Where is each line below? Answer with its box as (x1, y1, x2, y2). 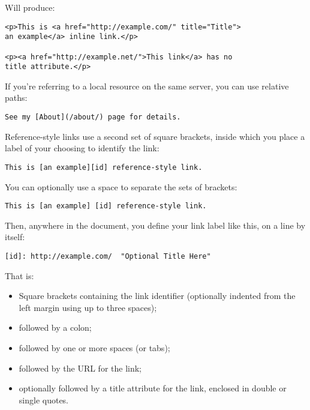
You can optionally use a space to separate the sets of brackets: (5, 180, 237, 193)
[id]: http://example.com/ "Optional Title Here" (5, 252, 211, 261)
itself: (5, 231, 25, 243)
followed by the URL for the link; (19, 361, 142, 374)
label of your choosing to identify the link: (5, 142, 159, 154)
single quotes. (19, 393, 69, 406)
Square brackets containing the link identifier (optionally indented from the (19, 289, 296, 302)
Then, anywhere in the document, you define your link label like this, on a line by (5, 219, 306, 231)
